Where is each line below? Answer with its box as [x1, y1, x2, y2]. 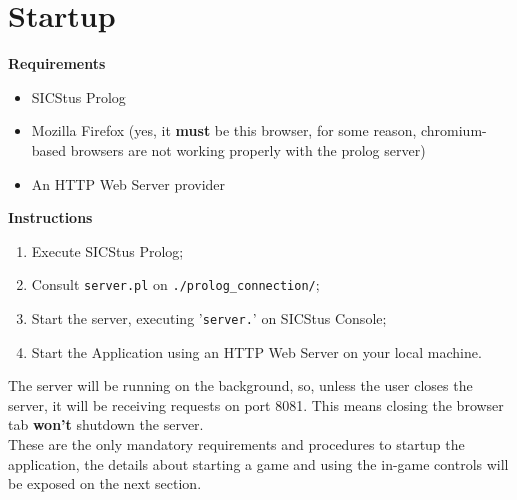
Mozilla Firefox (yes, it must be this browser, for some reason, [31, 120, 417, 141]
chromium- [420, 120, 487, 141]
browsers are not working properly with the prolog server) [70, 139, 426, 160]
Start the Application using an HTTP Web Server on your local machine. [31, 341, 482, 362]
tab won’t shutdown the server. [8, 414, 204, 435]
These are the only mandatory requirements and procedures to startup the [8, 433, 465, 454]
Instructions [8, 207, 93, 228]
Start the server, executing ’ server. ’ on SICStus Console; [31, 307, 387, 328]
